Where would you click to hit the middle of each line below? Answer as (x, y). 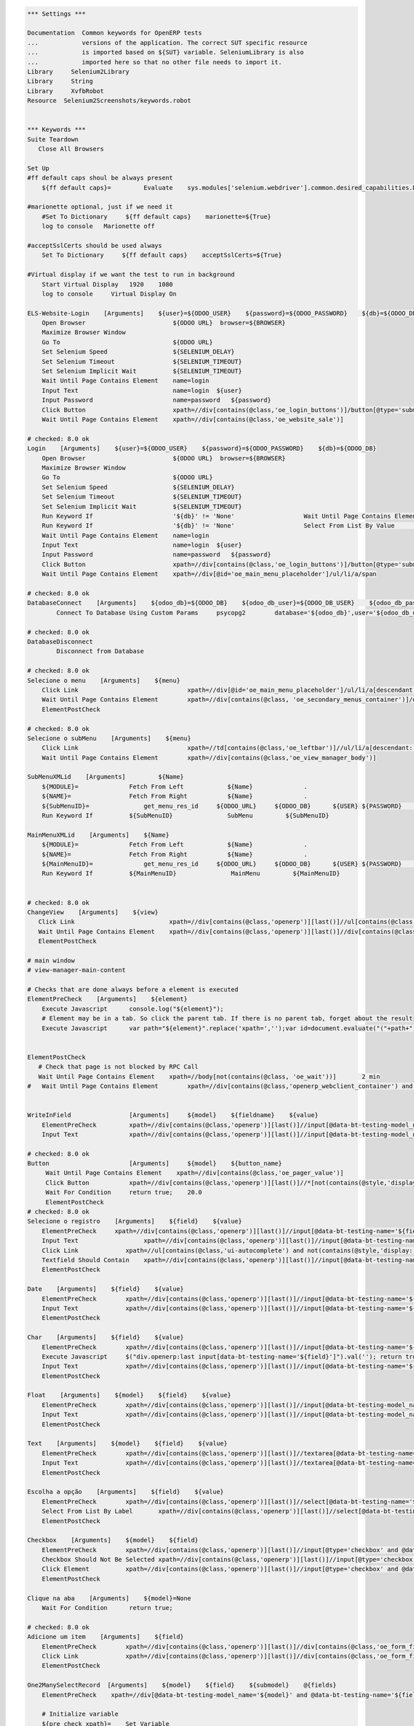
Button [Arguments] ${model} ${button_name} (155, 1164)
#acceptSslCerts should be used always (95, 245)
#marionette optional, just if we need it (100, 207)
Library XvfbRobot (66, 91)
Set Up (38, 168)
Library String (60, 81)
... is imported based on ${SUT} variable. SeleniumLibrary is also (166, 52)
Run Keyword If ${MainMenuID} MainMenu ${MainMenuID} (191, 874)
